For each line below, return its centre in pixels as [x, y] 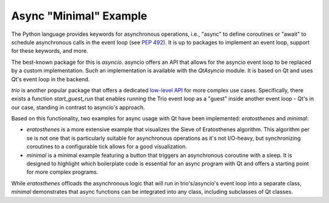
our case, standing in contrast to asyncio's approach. [78, 107]
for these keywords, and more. [50, 51]
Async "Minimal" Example [79, 16]
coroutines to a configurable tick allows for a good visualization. [107, 146]
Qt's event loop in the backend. [51, 79]
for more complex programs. [62, 172]
